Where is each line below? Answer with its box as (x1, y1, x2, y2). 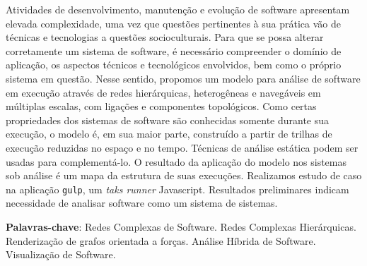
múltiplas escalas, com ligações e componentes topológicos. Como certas (6, 99, 317, 114)
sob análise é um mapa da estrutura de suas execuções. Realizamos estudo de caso (6, 168, 362, 183)
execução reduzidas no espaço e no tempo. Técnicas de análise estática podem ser (6, 140, 359, 155)
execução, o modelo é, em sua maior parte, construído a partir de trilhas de (6, 126, 332, 141)
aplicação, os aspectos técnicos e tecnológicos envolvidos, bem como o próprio (6, 57, 342, 72)
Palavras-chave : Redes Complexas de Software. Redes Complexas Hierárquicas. (6, 219, 356, 234)
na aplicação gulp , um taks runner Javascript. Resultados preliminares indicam (6, 181, 349, 196)
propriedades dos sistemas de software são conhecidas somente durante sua (6, 112, 330, 127)
